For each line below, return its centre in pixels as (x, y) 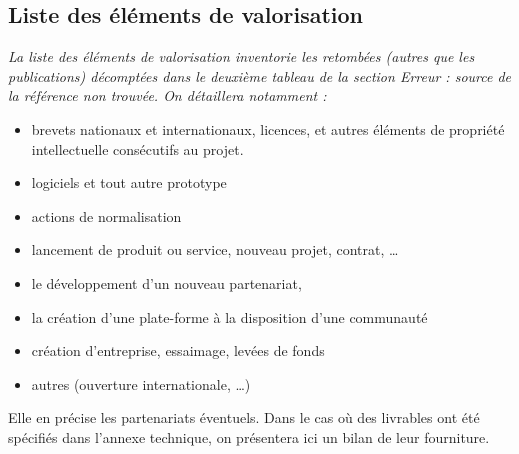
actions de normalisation (106, 215)
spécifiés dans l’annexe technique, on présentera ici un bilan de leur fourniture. (249, 436)
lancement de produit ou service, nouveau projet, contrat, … (215, 249)
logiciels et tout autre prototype (129, 182)
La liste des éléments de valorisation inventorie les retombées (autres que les (241, 56)
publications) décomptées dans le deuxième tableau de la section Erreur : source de (260, 75)
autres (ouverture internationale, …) (141, 383)
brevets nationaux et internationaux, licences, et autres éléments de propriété (268, 128)
